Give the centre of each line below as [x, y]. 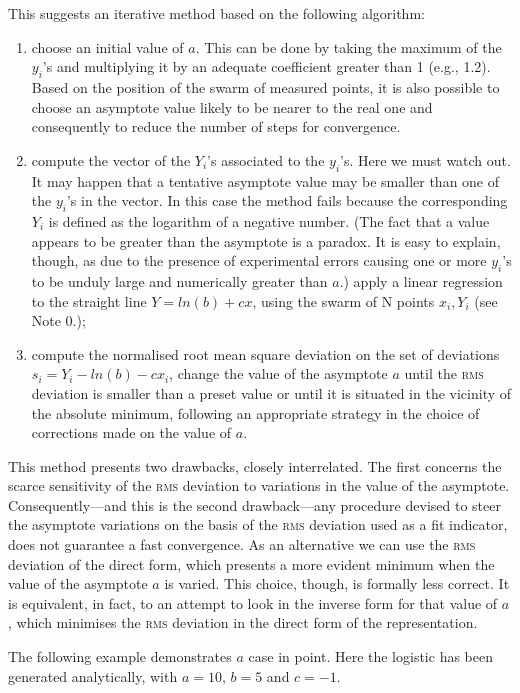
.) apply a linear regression [421, 280]
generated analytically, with [93, 675]
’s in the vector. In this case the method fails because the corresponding [287, 200]
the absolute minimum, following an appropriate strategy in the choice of [255, 412]
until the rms [444, 373]
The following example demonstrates [120, 656]
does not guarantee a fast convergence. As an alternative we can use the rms [242, 544]
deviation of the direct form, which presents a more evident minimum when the [251, 563]
